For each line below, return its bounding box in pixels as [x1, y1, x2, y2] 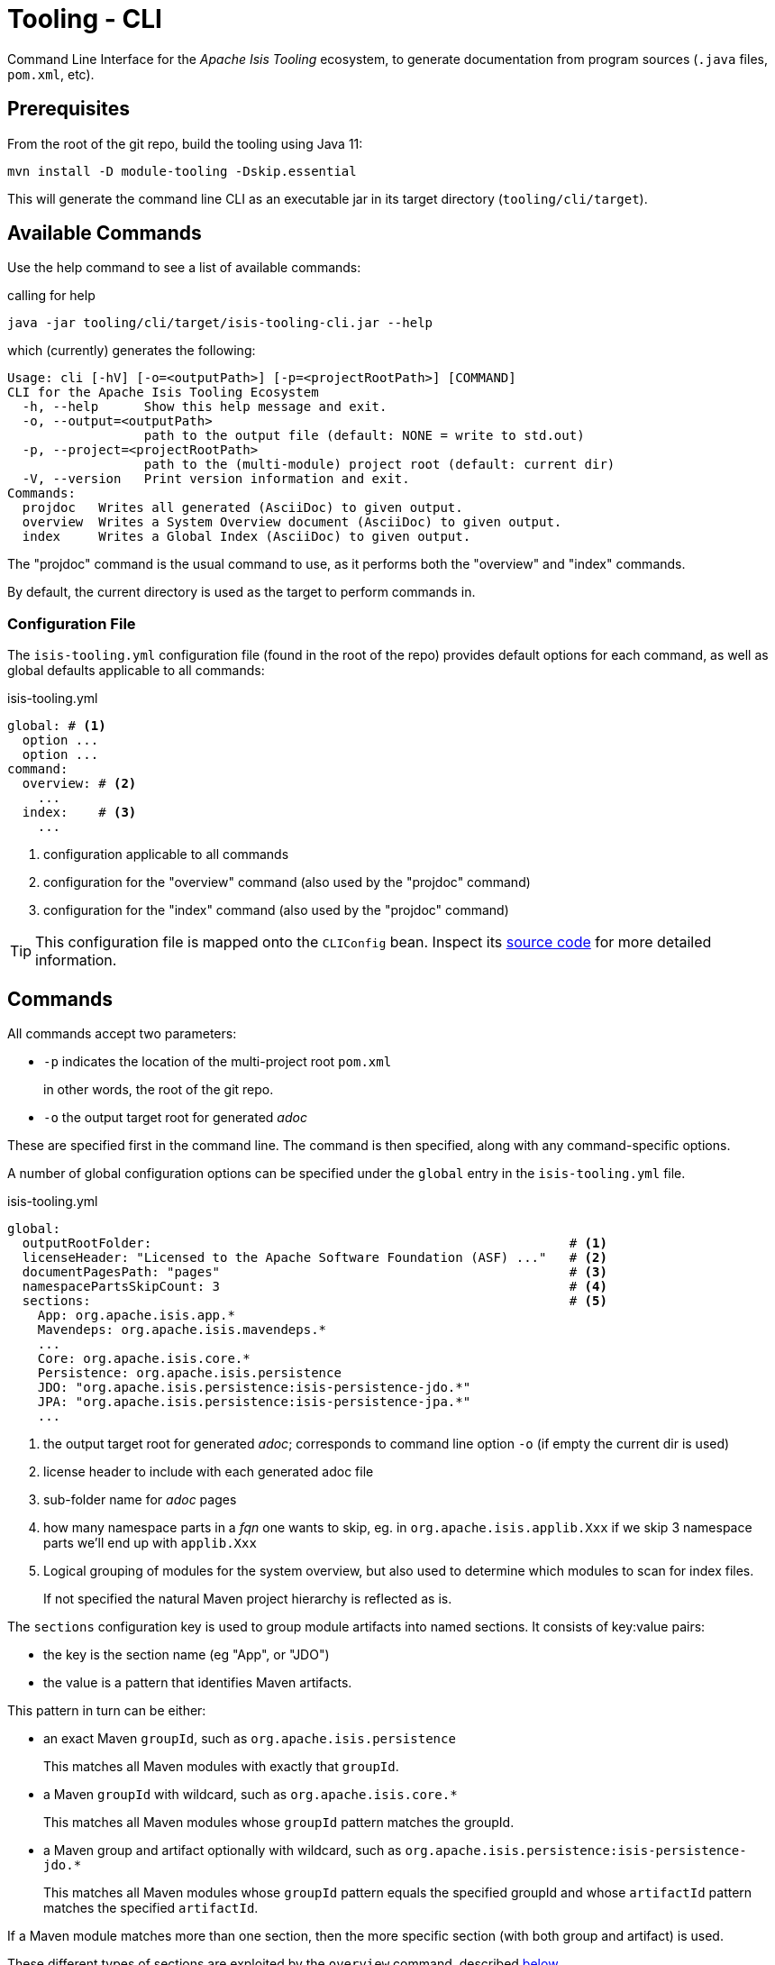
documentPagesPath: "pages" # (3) [22, 1265, 607, 1280]
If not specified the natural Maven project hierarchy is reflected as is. [43, 1591, 452, 1607]
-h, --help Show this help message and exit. [22, 399, 387, 415]
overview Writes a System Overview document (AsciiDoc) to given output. [22, 515, 562, 530]
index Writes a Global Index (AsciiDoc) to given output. [22, 529, 471, 544]
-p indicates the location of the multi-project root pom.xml [43, 1054, 392, 1070]
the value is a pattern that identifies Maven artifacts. [43, 1675, 352, 1691]
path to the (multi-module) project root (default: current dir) [143, 457, 615, 472]
